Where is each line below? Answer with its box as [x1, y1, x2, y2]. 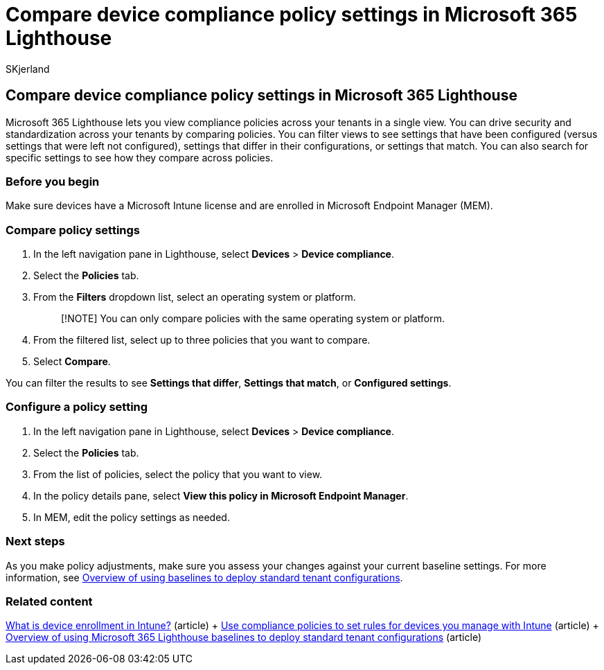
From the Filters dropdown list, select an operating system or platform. [33, 291, 356, 303]
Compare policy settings [6, 222, 141, 237]
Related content [6, 594, 93, 608]
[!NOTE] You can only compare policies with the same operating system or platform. [61, 312, 445, 325]
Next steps [6, 534, 65, 549]
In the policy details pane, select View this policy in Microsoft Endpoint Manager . [33, 489, 409, 502]
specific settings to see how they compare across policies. [6, 151, 274, 164]
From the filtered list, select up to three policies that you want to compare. [33, 334, 371, 346]
